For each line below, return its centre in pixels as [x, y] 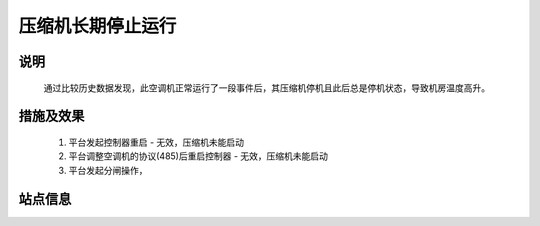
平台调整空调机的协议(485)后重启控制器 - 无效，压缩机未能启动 [198, 156]
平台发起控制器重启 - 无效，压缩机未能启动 [156, 142]
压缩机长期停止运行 [97, 26]
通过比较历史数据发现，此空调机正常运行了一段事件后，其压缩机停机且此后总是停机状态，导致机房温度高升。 [266, 87]
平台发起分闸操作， [108, 170]
